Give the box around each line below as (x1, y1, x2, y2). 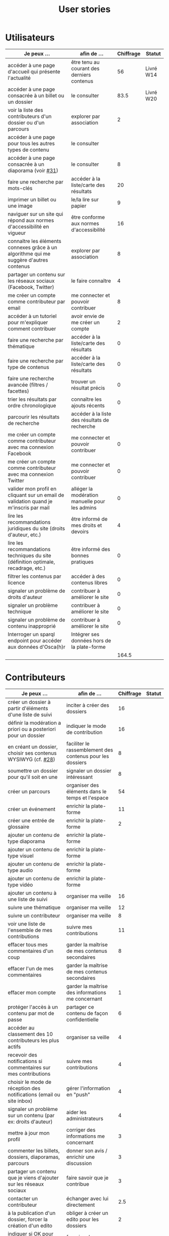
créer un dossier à (8, 698, 51, 705)
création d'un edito (8, 1222, 53, 1229)
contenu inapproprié (8, 623, 56, 630)
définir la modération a (8, 719, 61, 726)
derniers (71, 71, 92, 78)
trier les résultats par (8, 396, 57, 403)
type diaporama (8, 838, 45, 845)
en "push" (66, 1091, 91, 1098)
